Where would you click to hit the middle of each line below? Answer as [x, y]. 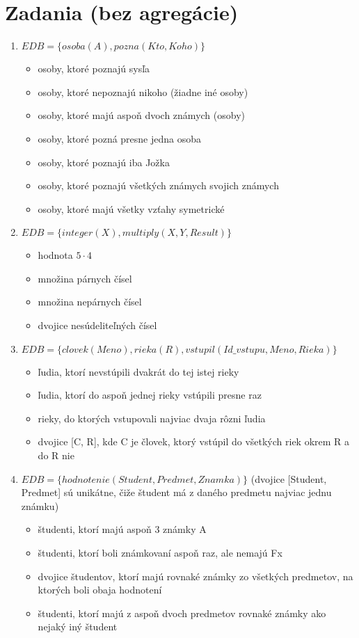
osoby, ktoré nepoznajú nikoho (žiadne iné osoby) [143, 91]
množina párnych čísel [85, 278]
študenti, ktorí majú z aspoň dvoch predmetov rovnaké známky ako [182, 613]
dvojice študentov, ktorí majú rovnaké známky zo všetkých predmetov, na [196, 576]
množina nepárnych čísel [90, 302]
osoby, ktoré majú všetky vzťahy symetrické [131, 208]
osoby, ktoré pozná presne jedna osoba [120, 138]
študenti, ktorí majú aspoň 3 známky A [122, 529]
